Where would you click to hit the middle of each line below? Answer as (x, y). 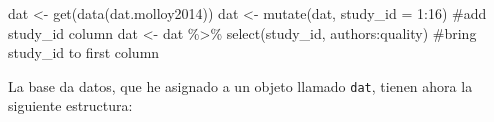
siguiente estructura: (70, 105)
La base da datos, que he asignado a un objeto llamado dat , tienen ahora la (240, 85)
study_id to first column (84, 52)
